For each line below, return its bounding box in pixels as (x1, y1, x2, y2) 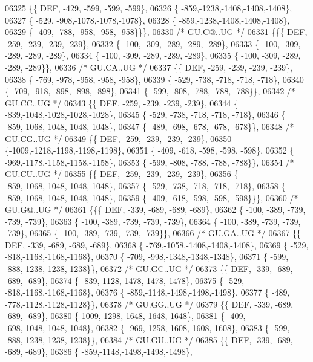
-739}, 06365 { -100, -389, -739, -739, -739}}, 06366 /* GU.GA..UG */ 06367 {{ (5, 227, 301, 239)
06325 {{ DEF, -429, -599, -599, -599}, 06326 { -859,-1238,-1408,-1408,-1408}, (5, 2, 292, 14)
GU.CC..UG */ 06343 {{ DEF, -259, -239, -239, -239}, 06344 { (5, 96, 238, 109)
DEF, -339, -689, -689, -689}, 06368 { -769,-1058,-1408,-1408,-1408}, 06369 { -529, (5, 238, 309, 251)
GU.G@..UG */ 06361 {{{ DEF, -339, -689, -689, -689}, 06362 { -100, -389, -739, (5, 203, 306, 216)
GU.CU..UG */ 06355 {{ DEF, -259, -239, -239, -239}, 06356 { (5, 167, 239, 180)
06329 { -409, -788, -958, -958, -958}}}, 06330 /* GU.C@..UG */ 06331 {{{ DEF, (5, 25, 308, 38)
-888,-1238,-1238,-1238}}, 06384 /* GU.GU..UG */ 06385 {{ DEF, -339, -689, (5, 333, 293, 346)
